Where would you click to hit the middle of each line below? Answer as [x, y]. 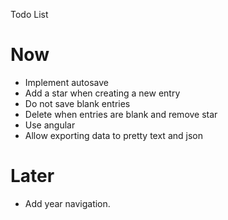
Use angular [50, 125]
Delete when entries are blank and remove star [121, 114]
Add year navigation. [67, 203]
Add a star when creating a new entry [102, 93]
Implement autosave [66, 82]
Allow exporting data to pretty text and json [113, 135]
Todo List [29, 14]
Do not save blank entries [77, 103]
